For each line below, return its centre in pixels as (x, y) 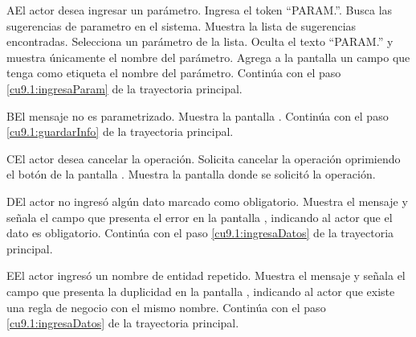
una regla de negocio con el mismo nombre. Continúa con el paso (166, 307)
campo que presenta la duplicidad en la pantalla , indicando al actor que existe (201, 291)
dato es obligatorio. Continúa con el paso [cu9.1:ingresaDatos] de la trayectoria (200, 233)
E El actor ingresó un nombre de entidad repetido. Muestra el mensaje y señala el (206, 275)
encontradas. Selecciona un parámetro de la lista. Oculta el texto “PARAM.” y (200, 41)
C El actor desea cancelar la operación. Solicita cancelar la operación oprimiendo (204, 158)
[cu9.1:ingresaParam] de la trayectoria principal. (124, 88)
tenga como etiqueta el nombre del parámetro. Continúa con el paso (174, 73)
